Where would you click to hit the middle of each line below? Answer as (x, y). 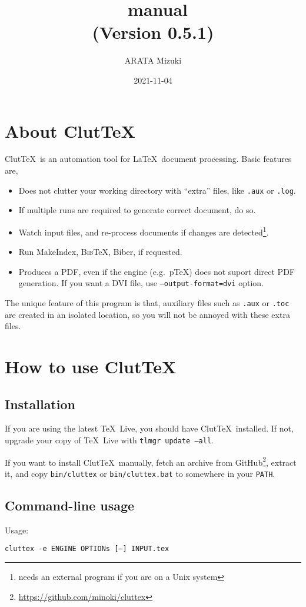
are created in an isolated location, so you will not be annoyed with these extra (147, 314)
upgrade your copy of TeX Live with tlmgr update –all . (109, 440)
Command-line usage (70, 505)
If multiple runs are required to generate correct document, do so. (137, 210)
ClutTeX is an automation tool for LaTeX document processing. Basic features (148, 159)
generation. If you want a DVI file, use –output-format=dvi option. (141, 283)
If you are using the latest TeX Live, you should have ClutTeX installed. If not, (149, 428)
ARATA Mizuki (153, 60)
